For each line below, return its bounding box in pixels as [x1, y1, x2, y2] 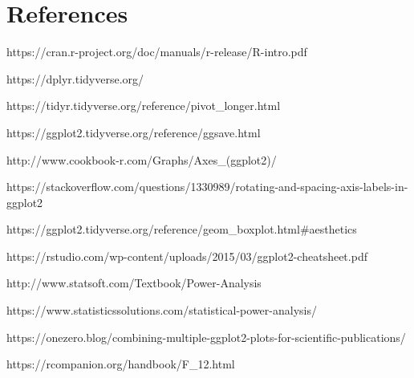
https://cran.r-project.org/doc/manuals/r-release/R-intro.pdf [6, 43, 307, 60]
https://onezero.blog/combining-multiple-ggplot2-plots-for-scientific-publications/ [6, 328, 406, 345]
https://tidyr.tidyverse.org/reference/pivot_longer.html [6, 97, 281, 114]
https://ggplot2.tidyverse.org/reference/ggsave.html [6, 124, 261, 140]
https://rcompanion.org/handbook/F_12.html [6, 356, 235, 372]
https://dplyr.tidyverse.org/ [6, 70, 144, 87]
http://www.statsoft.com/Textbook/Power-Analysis [6, 274, 262, 291]
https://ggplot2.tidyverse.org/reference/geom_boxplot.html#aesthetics [6, 221, 357, 238]
